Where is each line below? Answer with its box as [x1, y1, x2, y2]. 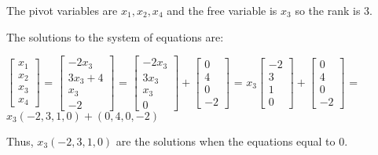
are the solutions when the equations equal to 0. [116, 132, 348, 149]
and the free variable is [167, 2, 277, 18]
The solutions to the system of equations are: [6, 28, 224, 45]
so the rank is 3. [295, 2, 372, 18]
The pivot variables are [6, 2, 118, 18]
